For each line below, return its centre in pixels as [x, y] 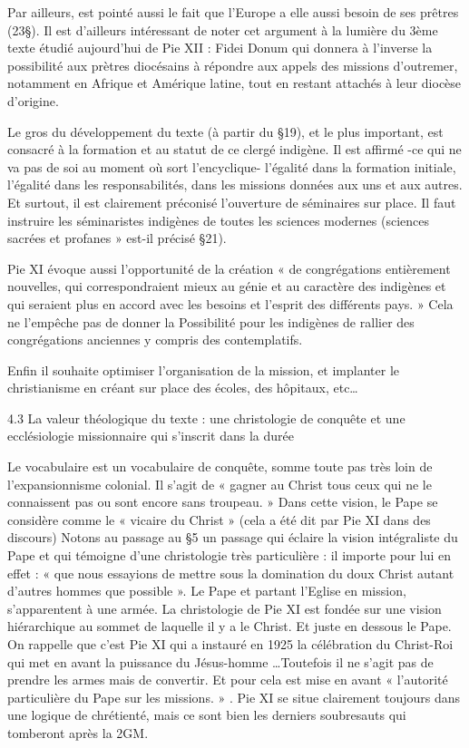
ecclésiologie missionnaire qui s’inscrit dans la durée [151, 436]
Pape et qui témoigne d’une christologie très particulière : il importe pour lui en [230, 555]
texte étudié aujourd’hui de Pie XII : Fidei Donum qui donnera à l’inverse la [220, 48]
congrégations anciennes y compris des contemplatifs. [155, 340]
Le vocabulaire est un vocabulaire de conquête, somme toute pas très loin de [220, 466]
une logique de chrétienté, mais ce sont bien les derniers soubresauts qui [207, 715]
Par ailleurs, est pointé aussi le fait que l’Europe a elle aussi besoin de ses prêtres [233, 12]
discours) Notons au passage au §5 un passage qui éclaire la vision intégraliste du [233, 537]
